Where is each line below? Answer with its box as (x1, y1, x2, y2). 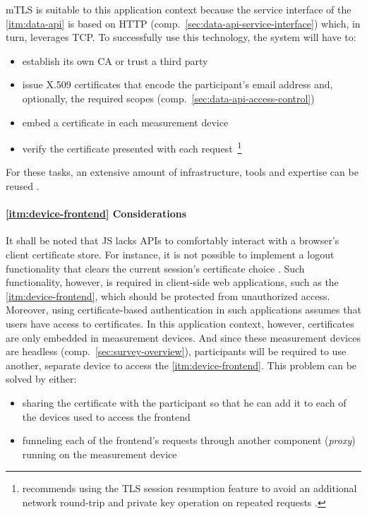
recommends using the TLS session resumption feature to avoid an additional (22, 481, 357, 496)
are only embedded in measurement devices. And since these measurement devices (6, 330, 361, 345)
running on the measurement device (22, 446, 177, 461)
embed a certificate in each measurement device (22, 114, 229, 129)
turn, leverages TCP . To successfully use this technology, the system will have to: (6, 30, 356, 44)
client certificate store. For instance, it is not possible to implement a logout (6, 246, 335, 261)
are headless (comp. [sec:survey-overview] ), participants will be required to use (6, 344, 347, 359)
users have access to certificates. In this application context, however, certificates (6, 316, 354, 330)
